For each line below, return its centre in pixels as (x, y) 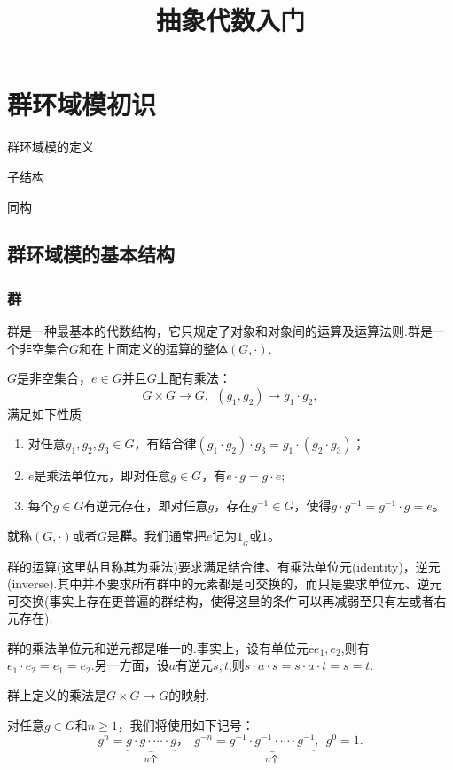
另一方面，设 (132, 665)
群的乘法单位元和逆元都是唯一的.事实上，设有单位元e (161, 647)
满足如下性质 (44, 413)
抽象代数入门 (230, 20)
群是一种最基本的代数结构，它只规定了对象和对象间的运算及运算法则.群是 (220, 331)
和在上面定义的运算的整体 (154, 348)
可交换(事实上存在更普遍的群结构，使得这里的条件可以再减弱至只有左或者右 (227, 600)
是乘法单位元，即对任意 (102, 475)
